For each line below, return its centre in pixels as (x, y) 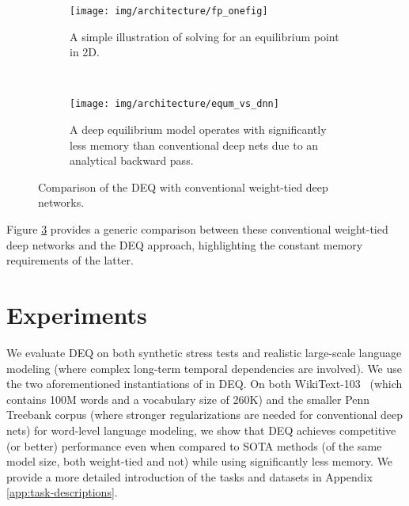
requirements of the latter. (70, 260)
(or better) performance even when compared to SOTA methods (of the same (194, 445)
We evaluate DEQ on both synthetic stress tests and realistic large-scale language (204, 352)
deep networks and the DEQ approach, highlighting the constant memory (185, 244)
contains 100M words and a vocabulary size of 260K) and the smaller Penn (188, 399)
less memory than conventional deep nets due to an (194, 145)
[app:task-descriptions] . (62, 492)
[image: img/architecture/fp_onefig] (169, 11)
